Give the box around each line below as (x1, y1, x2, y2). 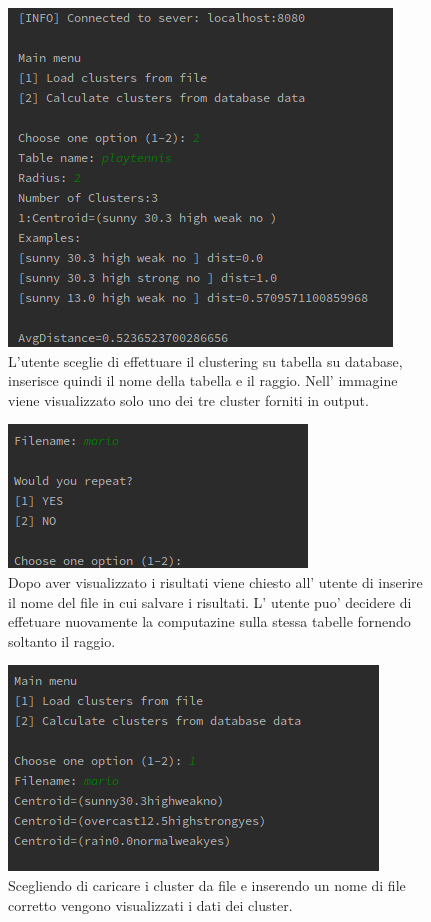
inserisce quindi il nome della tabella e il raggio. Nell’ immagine (8, 370, 398, 391)
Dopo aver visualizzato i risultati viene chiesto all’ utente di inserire (8, 571, 423, 592)
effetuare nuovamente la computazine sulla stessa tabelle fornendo (8, 611, 411, 632)
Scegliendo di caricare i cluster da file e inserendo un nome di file (8, 874, 406, 895)
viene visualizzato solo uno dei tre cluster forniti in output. (8, 389, 369, 410)
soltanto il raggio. (8, 630, 116, 651)
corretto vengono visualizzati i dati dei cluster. (8, 894, 293, 915)
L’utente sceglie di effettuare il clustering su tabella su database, (8, 350, 403, 371)
